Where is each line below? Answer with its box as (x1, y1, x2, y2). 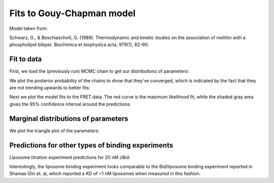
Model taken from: (9, 25, 48, 31)
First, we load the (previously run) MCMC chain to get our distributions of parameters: (9, 68, 189, 75)
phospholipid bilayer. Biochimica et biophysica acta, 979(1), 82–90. (9, 42, 149, 48)
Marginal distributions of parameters (9, 114, 129, 123)
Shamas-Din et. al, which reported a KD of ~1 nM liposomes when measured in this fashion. (9, 170, 201, 177)
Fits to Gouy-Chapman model (9, 8, 136, 19)
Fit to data (9, 55, 42, 63)
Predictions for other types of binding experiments (9, 141, 174, 150)
